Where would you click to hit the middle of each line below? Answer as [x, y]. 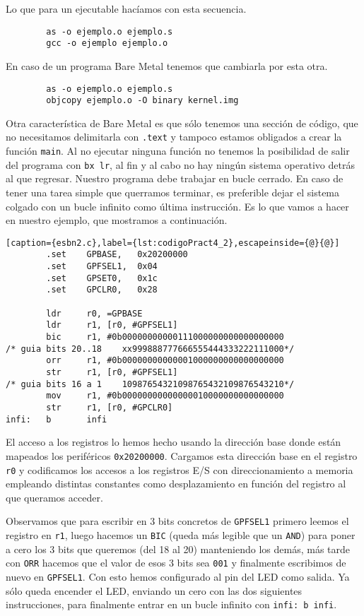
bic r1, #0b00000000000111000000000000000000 [165, 337]
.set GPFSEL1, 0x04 [102, 267]
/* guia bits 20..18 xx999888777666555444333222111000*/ [150, 349]
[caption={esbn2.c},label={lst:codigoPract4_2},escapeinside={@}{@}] [173, 243]
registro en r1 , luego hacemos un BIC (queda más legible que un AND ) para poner [181, 535]
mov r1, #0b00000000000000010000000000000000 [165, 396]
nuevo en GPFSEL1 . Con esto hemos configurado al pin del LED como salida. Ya [178, 576]
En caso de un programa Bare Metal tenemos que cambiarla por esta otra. [167, 65]
